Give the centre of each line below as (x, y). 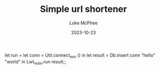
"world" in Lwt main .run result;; (35, 62)
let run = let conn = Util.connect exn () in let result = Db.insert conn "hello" (80, 56)
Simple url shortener (83, 9)
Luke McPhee (83, 23)
